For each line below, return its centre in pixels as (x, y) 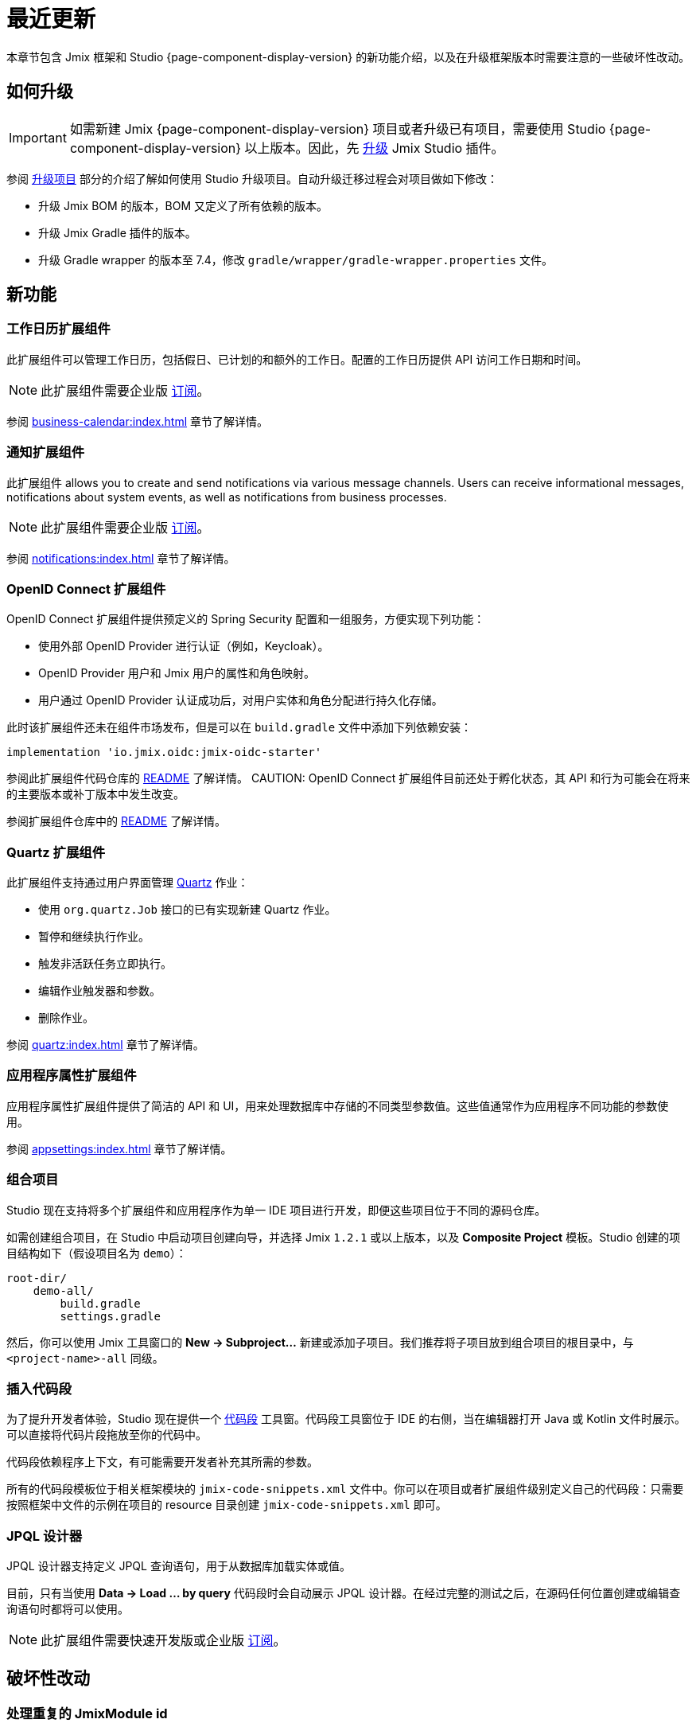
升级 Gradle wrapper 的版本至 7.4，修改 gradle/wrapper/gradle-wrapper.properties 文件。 (296, 259)
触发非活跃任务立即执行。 (105, 964)
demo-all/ (63, 1290)
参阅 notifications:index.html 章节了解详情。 (121, 558)
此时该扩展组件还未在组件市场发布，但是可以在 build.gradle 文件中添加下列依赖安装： (239, 727)
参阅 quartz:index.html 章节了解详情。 (105, 1045)
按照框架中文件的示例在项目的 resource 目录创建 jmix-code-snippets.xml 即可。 (227, 1505)
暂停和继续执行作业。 (94, 937)
